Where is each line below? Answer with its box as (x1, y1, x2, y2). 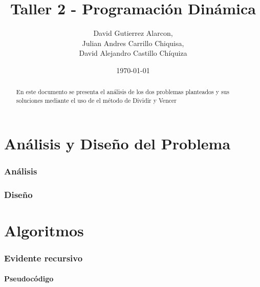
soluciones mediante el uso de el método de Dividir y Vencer (16, 96, 177, 104)
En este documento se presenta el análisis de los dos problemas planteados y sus (16, 87, 229, 96)
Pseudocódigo (4, 273, 54, 284)
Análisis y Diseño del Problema (4, 133, 231, 153)
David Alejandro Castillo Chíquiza (79, 48, 187, 58)
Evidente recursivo (4, 251, 83, 264)
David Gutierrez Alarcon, (93, 28, 173, 38)
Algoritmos (4, 219, 84, 240)
